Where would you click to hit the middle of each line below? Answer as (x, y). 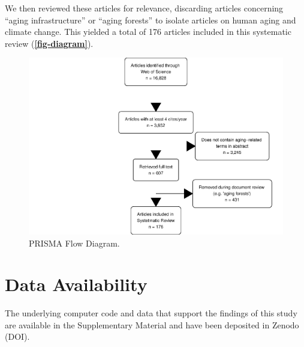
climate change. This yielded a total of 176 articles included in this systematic (148, 32)
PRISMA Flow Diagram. (74, 243)
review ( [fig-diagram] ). (49, 43)
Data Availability (76, 284)
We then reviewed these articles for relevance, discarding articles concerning (144, 8)
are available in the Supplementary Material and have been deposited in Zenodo (152, 324)
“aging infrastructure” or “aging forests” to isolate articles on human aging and (151, 20)
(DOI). (17, 336)
